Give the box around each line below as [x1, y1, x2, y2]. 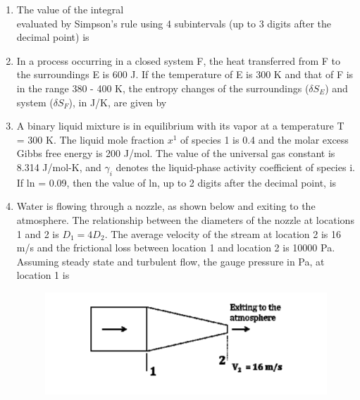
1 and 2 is [16, 226, 59, 241]
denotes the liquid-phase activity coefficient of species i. [116, 159, 355, 174]
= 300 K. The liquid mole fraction [16, 132, 165, 146]
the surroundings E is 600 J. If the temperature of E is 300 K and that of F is [16, 67, 354, 82]
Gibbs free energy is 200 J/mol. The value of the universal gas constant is [16, 146, 335, 161]
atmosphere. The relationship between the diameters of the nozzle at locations [16, 212, 354, 227]
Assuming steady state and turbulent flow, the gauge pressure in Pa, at [16, 254, 325, 268]
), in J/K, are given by [68, 94, 167, 109]
